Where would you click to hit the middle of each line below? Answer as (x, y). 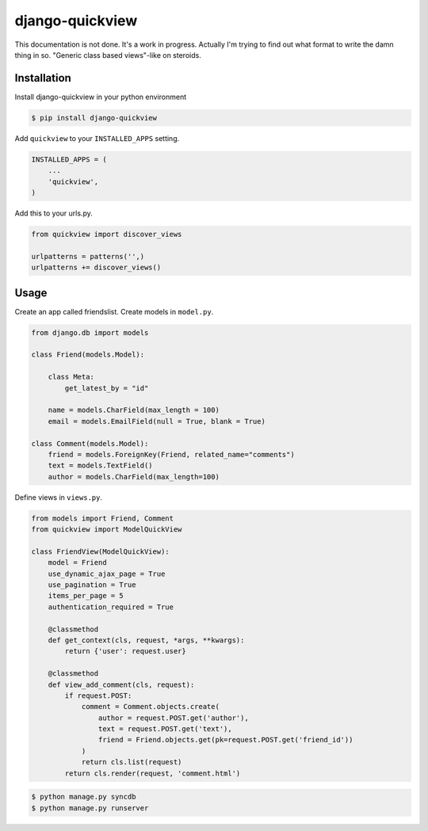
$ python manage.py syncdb (84, 797)
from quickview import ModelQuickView (107, 530)
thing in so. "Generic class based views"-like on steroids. (108, 55)
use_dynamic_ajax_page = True (107, 574)
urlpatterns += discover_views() (96, 268)
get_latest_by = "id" (107, 388)
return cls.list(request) (132, 762)
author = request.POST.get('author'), (173, 718)
